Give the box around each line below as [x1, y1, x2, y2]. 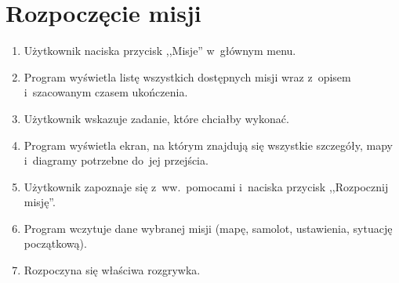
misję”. [24, 194, 56, 210]
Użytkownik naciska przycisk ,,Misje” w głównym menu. [24, 42, 296, 59]
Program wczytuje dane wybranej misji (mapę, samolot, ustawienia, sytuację [24, 220, 393, 236]
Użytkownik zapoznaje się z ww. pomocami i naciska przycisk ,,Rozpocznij [24, 178, 389, 194]
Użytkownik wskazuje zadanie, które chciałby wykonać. [24, 110, 289, 126]
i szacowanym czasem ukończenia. [24, 84, 188, 100]
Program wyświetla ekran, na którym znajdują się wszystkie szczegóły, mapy [24, 136, 393, 153]
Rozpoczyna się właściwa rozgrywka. [24, 262, 201, 278]
